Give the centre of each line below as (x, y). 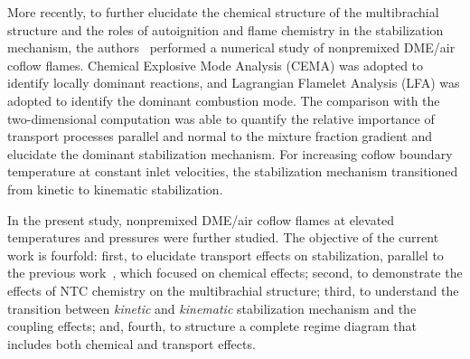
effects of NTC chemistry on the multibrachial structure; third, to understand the (233, 290)
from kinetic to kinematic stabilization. (115, 189)
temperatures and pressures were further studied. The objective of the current (223, 237)
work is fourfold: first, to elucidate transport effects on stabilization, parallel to (226, 255)
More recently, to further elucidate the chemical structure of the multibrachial (223, 12)
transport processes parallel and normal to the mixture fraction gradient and (220, 136)
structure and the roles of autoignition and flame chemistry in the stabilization (226, 29)
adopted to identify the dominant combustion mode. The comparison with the (224, 100)
